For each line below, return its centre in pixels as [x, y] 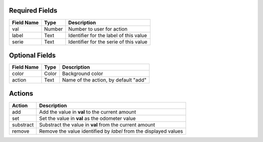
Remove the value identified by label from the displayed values [111, 131]
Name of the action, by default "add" [104, 80]
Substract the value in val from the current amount [97, 124]
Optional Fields [32, 55]
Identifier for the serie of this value [108, 41]
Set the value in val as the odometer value [87, 118]
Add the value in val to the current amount [88, 112]
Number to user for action [98, 29]
